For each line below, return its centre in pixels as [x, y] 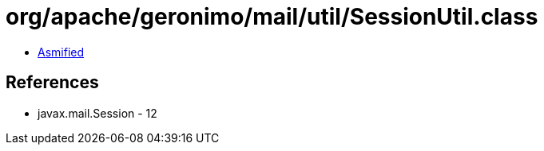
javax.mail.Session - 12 [97, 113]
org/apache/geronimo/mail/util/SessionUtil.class [272, 17]
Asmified [61, 52]
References [52, 83]
